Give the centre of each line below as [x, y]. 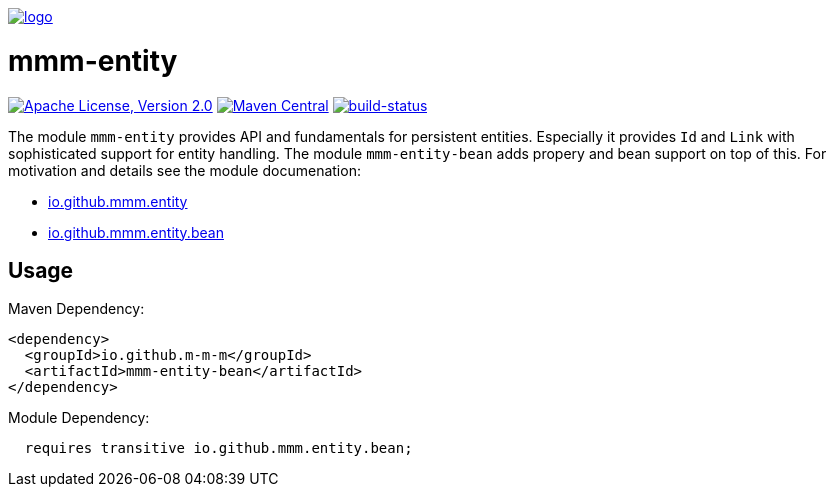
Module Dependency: [79, 418]
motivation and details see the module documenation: [184, 170]
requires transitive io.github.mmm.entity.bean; [218, 448]
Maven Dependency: [76, 309]
